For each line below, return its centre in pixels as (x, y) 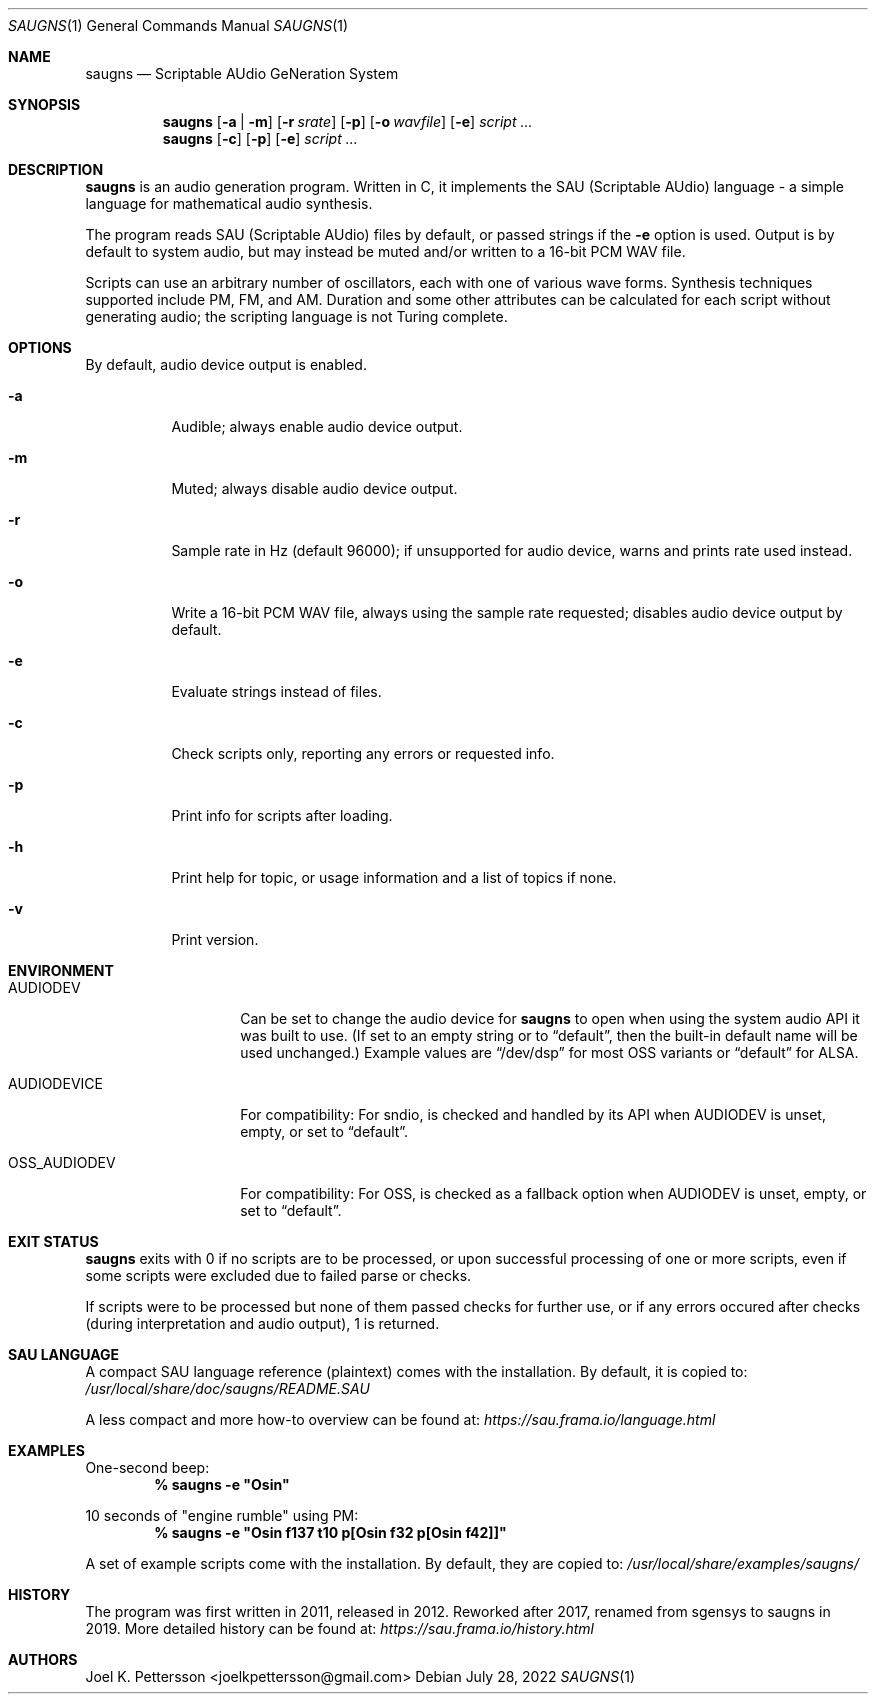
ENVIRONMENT (61, 970)
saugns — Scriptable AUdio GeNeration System (242, 73)
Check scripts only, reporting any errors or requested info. (363, 753)
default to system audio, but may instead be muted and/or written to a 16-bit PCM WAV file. (385, 251)
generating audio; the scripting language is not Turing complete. (296, 316)
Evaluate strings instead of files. (276, 691)
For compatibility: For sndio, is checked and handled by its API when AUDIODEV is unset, (533, 1114)
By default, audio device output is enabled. (226, 364)
